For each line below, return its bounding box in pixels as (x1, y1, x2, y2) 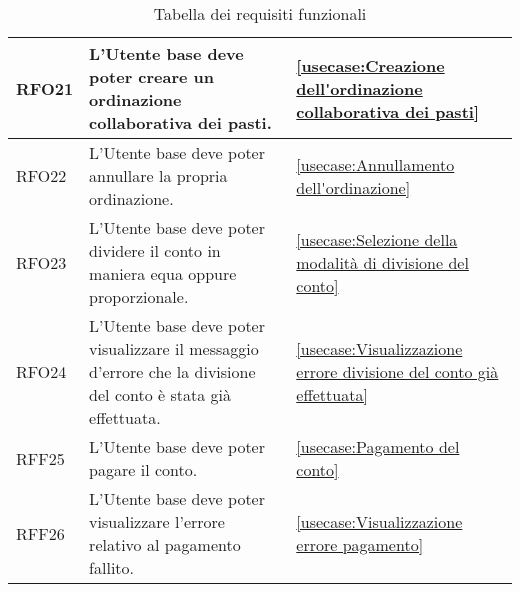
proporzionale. (89, 285, 189, 308)
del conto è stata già (89, 383, 231, 406)
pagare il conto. (89, 458, 198, 481)
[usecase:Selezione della (296, 227, 458, 251)
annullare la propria (89, 164, 228, 187)
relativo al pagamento (89, 533, 241, 556)
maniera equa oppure (89, 262, 237, 285)
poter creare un (89, 65, 215, 88)
